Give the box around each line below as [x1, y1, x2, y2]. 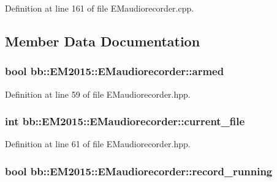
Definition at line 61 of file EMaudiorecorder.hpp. [5, 137, 191, 150]
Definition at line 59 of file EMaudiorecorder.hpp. [5, 87, 191, 100]
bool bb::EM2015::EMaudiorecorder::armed [5, 64, 224, 79]
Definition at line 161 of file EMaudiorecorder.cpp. [5, 2, 194, 14]
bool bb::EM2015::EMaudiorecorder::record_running [5, 163, 273, 178]
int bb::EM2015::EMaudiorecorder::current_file [5, 114, 245, 129]
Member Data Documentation [5, 31, 200, 50]
